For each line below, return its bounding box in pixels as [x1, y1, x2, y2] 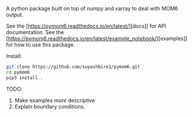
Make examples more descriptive [14, 97, 95, 104]
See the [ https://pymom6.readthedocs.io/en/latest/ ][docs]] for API [6, 23, 167, 29]
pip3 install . [6, 74, 43, 81]
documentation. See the [6, 29, 65, 36]
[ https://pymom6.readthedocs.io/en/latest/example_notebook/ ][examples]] [6, 35, 188, 42]
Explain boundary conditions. [14, 103, 86, 110]
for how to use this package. [6, 41, 75, 48]
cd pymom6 [6, 69, 31, 75]
